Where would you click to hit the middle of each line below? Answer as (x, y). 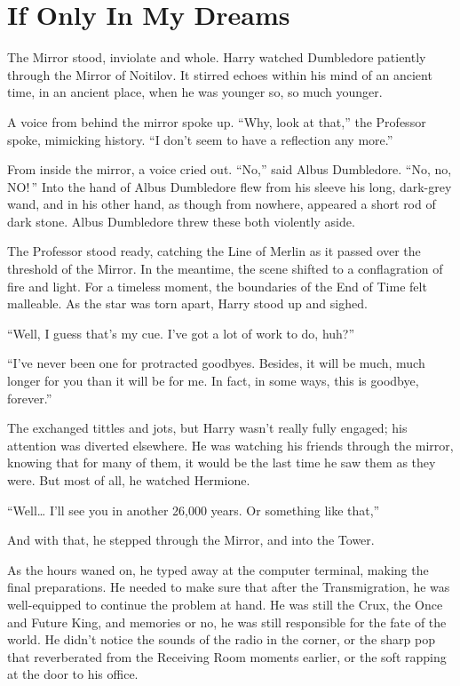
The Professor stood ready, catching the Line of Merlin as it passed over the (214, 251)
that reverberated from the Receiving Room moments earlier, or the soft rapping (227, 656)
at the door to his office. (73, 674)
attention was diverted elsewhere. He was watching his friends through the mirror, (230, 445)
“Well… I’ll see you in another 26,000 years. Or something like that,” (194, 510)
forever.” (30, 398)
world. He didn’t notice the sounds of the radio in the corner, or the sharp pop (221, 639)
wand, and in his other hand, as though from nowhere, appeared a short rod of (222, 204)
